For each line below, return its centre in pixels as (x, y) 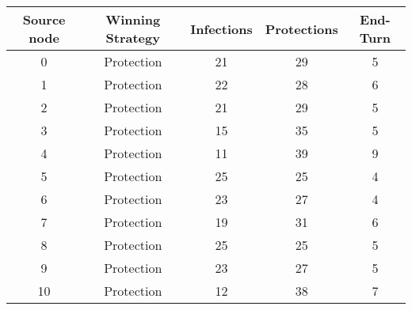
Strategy (133, 38)
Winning (133, 19)
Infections (221, 28)
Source (44, 19)
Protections (301, 28)
